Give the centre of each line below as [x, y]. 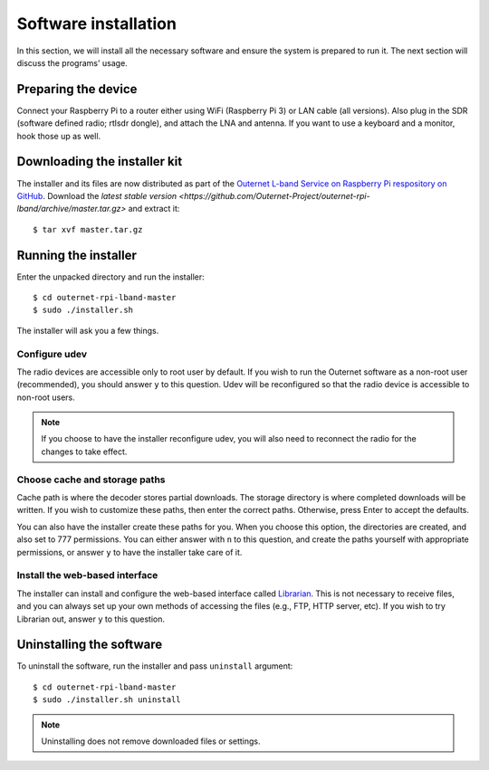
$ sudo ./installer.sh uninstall [107, 700]
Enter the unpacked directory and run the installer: [111, 277]
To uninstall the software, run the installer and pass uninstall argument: [155, 666]
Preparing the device [77, 89]
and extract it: [154, 209]
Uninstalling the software [90, 645]
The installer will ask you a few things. [88, 330]
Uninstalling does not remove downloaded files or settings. [151, 741]
